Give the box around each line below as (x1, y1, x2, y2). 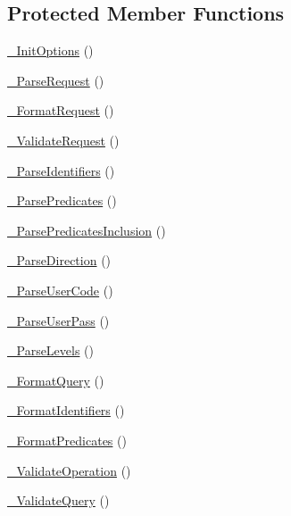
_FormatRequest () (7, 101, 114, 120)
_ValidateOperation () (7, 461, 131, 479)
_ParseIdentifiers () (7, 161, 115, 179)
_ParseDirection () (7, 251, 112, 270)
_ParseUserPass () (7, 311, 110, 329)
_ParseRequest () (7, 71, 104, 89)
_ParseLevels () (7, 341, 95, 360)
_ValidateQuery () (7, 491, 110, 510)
